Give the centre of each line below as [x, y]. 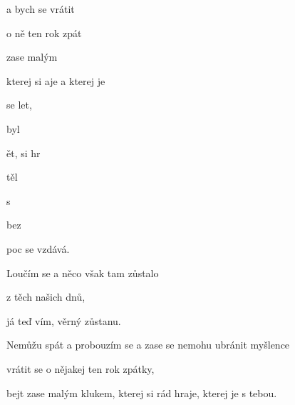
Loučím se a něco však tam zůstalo [83, 272]
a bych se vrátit [41, 9]
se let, [19, 105]
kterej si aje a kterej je [56, 80]
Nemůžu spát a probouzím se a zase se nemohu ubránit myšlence [148, 345]
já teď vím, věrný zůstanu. [64, 320]
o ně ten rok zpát [44, 32]
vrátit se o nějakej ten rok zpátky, [81, 368]
